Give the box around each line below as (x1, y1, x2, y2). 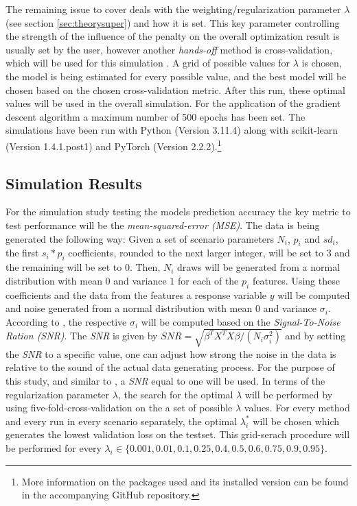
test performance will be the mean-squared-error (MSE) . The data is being (5, 217, 320, 232)
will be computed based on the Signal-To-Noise (141, 314, 341, 328)
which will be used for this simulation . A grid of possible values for (5, 56, 290, 70)
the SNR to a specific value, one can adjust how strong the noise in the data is (5, 346, 336, 361)
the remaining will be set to (5, 260, 122, 274)
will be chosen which (253, 413, 339, 428)
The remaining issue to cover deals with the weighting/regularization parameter (5, 2, 341, 16)
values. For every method (244, 400, 350, 415)
